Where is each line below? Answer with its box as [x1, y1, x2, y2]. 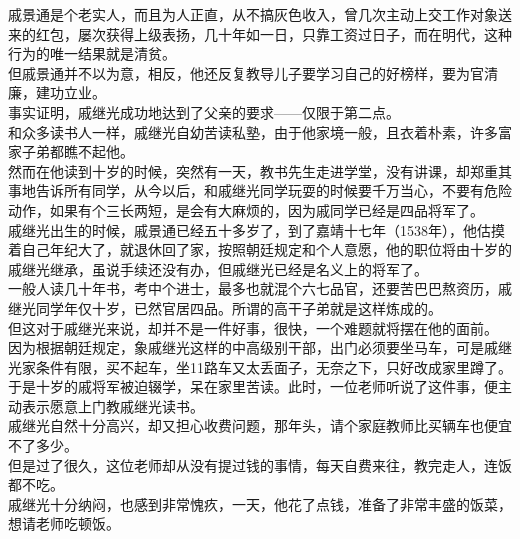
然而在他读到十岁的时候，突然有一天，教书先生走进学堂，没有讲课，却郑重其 [8, 160, 512, 181]
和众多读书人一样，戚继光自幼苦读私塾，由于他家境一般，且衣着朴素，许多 [8, 121, 498, 142]
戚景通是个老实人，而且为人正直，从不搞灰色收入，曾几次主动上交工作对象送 [8, 4, 512, 24]
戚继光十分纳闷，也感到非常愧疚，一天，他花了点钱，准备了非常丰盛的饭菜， [8, 493, 512, 514]
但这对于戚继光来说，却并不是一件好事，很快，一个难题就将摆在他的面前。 [8, 317, 498, 338]
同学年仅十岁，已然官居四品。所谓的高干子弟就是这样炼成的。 [35, 297, 442, 318]
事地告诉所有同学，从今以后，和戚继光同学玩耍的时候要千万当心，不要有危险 [8, 180, 512, 201]
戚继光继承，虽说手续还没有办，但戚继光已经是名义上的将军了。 [8, 258, 428, 279]
